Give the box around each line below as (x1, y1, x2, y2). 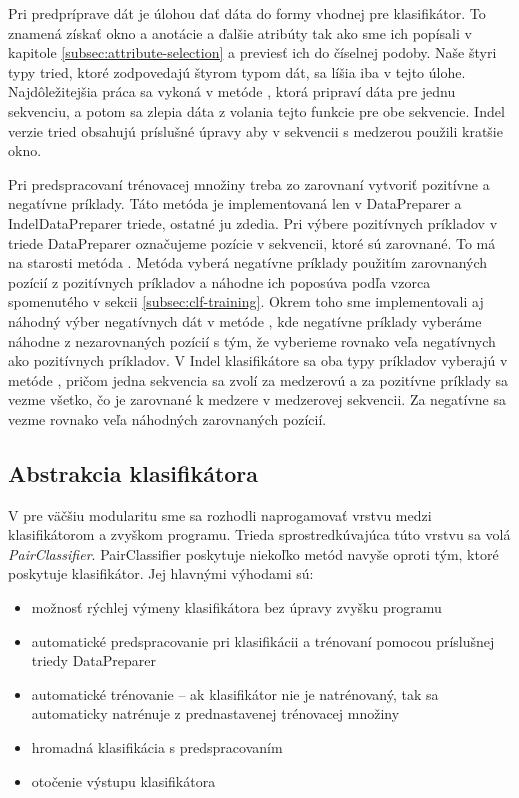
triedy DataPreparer (31, 650, 157, 671)
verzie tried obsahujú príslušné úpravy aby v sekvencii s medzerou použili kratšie (8, 120, 503, 141)
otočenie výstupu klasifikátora (31, 770, 216, 791)
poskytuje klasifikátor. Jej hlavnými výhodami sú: (8, 563, 314, 584)
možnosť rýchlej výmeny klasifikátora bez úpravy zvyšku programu (31, 597, 442, 618)
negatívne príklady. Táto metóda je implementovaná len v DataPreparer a (8, 193, 462, 214)
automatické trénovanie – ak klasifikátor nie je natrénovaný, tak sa (31, 683, 439, 704)
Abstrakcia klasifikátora (8, 457, 259, 488)
